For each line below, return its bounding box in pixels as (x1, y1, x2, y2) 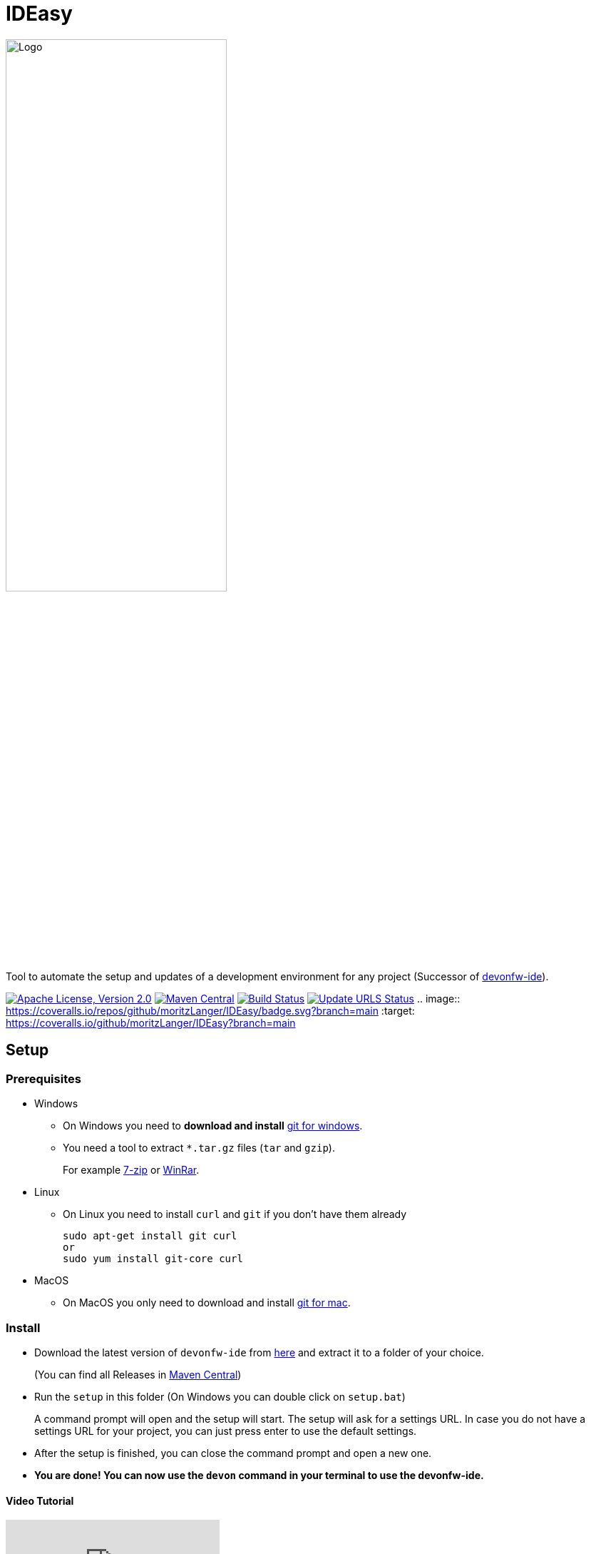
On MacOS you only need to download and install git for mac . (63, 1296, 351, 1309)
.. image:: (416, 992, 461, 1005)
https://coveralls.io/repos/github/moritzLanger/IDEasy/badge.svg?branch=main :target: (6, 1004, 415, 1017)
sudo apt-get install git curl (63, 1230, 237, 1242)
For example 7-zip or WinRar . (63, 1164, 200, 1177)
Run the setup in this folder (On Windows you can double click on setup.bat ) (34, 1390, 406, 1403)
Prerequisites (6, 1071, 81, 1086)
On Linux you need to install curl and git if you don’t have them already (63, 1208, 407, 1221)
